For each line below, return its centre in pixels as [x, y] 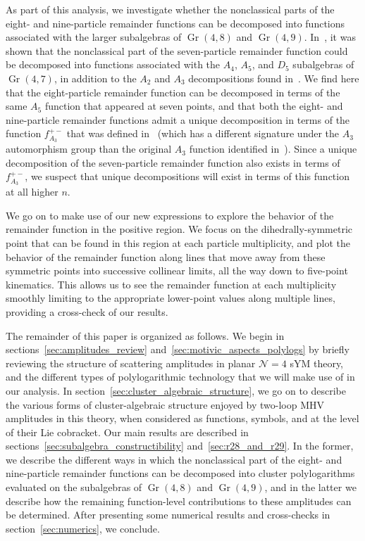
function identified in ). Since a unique [273, 149]
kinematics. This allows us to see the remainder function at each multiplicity [171, 284]
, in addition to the [95, 78]
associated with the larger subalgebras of [94, 37]
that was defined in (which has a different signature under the [203, 133]
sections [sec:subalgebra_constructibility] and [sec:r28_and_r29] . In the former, [180, 446]
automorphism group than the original [89, 149]
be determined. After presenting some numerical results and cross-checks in [168, 515]
